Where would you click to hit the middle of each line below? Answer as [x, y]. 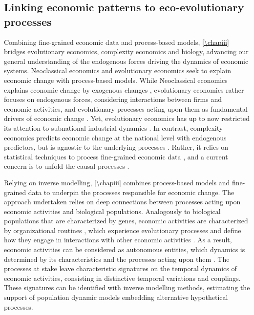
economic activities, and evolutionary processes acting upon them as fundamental [126, 108]
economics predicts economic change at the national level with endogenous [115, 137]
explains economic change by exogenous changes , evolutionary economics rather [124, 89]
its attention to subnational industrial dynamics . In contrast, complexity [114, 128]
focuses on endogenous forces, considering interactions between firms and [113, 99]
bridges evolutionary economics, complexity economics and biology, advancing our [126, 51]
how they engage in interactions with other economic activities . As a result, [118, 240]
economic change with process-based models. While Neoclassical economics [116, 80]
